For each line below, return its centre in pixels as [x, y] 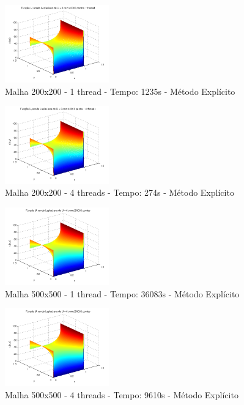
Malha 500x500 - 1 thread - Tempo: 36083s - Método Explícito [122, 293]
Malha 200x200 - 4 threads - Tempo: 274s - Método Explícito [120, 192]
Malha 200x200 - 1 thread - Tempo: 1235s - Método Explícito [120, 91]
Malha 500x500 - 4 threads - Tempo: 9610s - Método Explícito [122, 394]
